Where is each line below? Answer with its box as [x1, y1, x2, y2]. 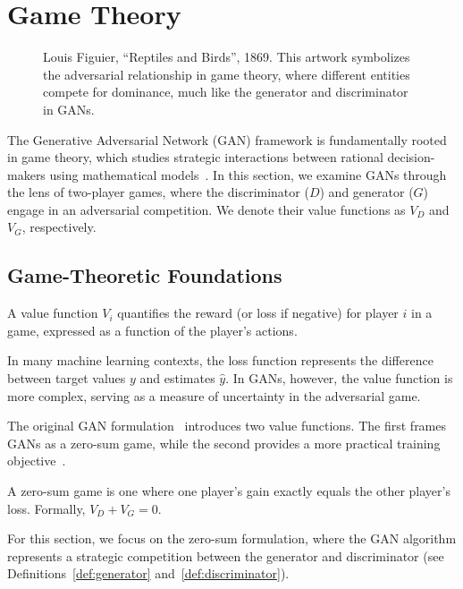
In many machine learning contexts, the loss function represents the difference [7, 351, 434, 370]
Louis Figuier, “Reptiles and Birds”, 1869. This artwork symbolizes [43, 47, 410, 66]
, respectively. [21, 218, 97, 236]
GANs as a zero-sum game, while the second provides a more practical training [7, 433, 441, 452]
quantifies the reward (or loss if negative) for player [117, 303, 399, 322]
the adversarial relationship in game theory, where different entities [43, 64, 410, 83]
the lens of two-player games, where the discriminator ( [7, 183, 309, 201]
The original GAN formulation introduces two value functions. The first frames [7, 416, 447, 435]
